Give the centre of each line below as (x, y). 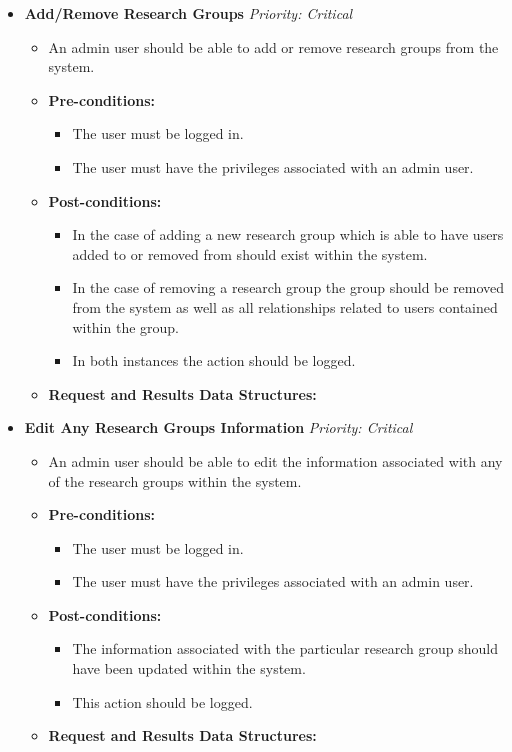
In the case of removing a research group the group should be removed (288, 287)
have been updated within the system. (189, 668)
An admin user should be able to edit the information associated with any (275, 460)
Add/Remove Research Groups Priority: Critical (188, 13)
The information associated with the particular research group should (285, 648)
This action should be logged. (162, 701)
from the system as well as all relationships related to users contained (285, 306)
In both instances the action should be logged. (214, 360)
